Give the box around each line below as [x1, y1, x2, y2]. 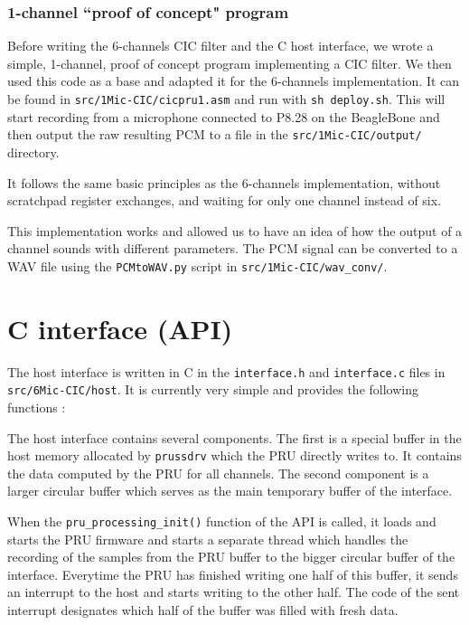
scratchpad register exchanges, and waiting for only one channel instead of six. [7, 191, 442, 210]
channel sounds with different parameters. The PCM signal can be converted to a [7, 239, 458, 258]
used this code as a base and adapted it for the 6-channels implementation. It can [7, 71, 460, 90]
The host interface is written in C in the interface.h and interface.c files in [7, 362, 446, 381]
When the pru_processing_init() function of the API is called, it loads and [7, 512, 436, 530]
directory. [7, 142, 60, 161]
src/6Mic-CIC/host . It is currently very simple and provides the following [7, 380, 418, 399]
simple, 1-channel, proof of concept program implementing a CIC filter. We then [7, 53, 452, 72]
